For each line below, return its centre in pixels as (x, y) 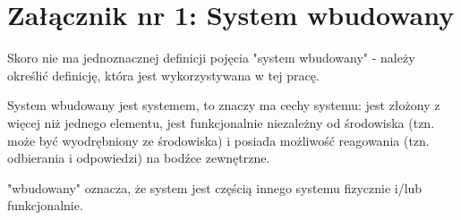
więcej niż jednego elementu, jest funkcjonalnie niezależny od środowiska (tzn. (221, 122)
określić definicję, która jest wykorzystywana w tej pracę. (163, 75)
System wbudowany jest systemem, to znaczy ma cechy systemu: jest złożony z (224, 105)
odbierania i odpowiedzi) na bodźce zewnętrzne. (139, 158)
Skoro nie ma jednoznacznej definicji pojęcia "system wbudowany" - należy (211, 58)
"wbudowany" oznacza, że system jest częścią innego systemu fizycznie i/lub (215, 187)
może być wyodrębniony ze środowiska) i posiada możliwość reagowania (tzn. (218, 140)
